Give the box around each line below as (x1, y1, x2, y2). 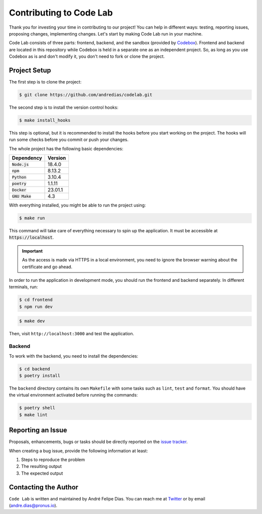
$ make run (19, 215, 45, 221)
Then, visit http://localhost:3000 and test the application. (9, 331, 134, 337)
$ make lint (19, 412, 48, 417)
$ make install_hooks (19, 117, 71, 123)
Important (22, 248, 43, 254)
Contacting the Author (9, 483, 79, 491)
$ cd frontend (19, 297, 53, 303)
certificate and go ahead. (22, 264, 73, 270)
